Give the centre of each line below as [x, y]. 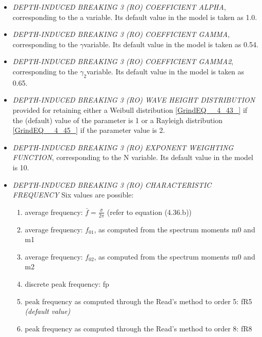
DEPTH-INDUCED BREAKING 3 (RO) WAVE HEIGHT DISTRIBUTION [134, 100]
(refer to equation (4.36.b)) [149, 212]
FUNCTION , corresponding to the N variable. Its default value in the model [133, 157]
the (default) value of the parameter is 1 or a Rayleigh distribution [118, 120]
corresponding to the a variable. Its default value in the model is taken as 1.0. [135, 17]
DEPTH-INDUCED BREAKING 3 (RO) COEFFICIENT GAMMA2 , [123, 61]
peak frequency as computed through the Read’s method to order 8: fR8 [138, 328]
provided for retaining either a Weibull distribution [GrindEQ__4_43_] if [130, 110]
